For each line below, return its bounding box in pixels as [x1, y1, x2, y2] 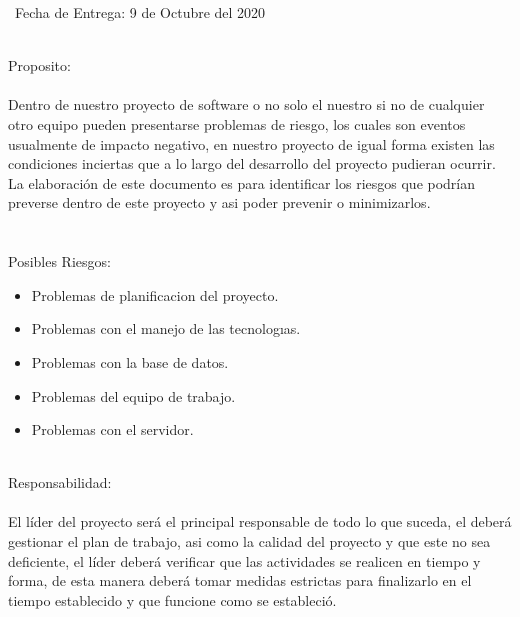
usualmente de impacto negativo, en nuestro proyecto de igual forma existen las [8, 133, 495, 154]
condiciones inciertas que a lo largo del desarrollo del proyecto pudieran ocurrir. [8, 153, 496, 174]
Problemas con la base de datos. [31, 351, 229, 372]
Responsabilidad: [8, 472, 112, 493]
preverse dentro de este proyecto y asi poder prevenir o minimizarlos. [8, 192, 431, 213]
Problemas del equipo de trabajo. [31, 385, 236, 406]
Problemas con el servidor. [31, 419, 194, 440]
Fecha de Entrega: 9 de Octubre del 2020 [14, 2, 266, 22]
